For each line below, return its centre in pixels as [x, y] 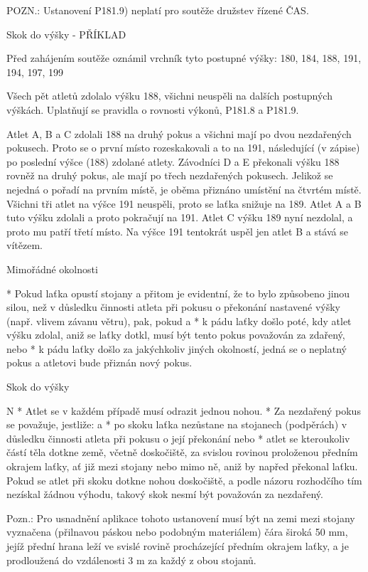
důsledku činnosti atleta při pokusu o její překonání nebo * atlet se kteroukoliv [178, 438]
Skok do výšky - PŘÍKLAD [66, 34]
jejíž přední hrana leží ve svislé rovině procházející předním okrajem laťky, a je [178, 546]
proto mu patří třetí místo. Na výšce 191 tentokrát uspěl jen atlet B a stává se [177, 231]
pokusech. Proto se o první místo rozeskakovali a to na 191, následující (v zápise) [183, 148]
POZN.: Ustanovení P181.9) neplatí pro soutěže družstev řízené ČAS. [158, 10]
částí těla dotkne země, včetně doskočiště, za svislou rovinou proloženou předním [182, 452]
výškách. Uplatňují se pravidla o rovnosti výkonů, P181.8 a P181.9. [153, 109]
